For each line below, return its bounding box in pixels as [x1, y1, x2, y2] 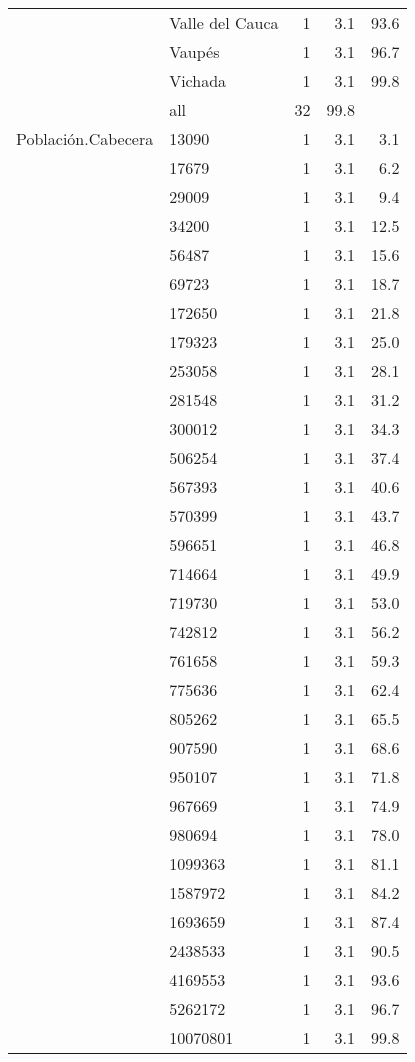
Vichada [169, 69, 227, 92]
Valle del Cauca [169, 11, 279, 34]
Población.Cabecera [16, 127, 154, 150]
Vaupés [169, 40, 220, 63]
